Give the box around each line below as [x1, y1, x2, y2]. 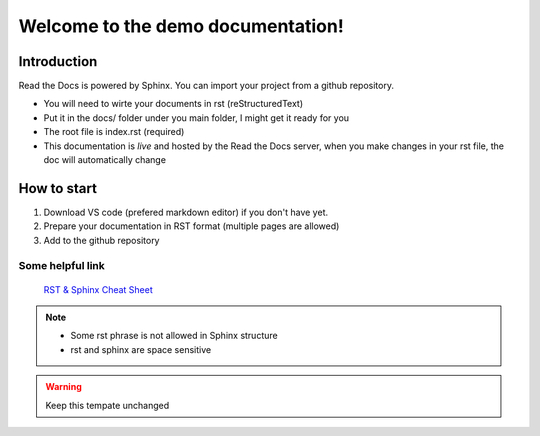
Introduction [18, 53, 98, 70]
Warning [45, 381, 82, 393]
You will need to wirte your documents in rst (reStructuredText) [43, 98, 304, 110]
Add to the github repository [43, 234, 160, 246]
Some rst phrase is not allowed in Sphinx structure [70, 330, 279, 342]
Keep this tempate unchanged [45, 399, 170, 411]
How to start [18, 180, 97, 197]
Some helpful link [18, 259, 105, 273]
